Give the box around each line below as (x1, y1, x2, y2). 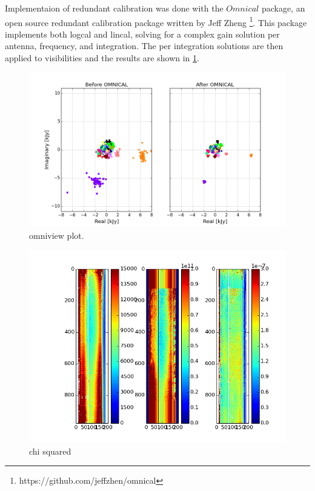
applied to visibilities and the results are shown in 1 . (5, 52, 199, 64)
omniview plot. (29, 229, 84, 241)
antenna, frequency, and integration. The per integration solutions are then (5, 39, 283, 52)
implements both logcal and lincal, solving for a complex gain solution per (5, 27, 280, 40)
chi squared (29, 444, 71, 457)
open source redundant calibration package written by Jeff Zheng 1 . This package (5, 14, 307, 28)
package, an (261, 2, 305, 14)
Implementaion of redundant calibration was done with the (5, 2, 224, 14)
